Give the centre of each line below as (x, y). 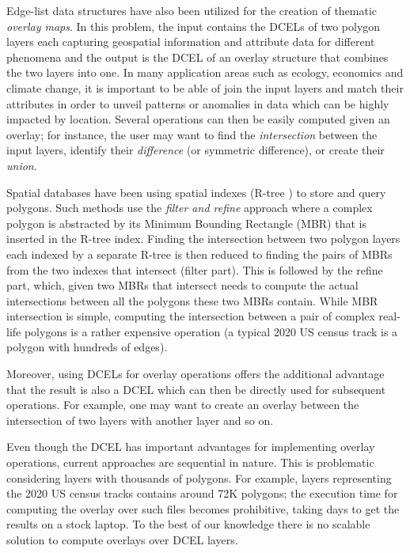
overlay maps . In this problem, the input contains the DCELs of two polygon (194, 26)
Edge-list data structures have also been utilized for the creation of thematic (192, 10)
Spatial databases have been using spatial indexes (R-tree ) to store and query (196, 192)
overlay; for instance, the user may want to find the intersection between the (192, 134)
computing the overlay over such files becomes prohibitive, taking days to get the (203, 508)
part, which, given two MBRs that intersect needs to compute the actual (182, 285)
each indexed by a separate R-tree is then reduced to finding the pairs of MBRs (199, 254)
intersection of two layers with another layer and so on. (140, 420)
